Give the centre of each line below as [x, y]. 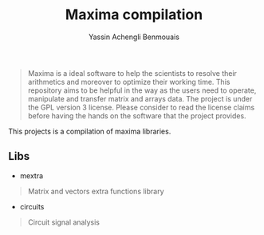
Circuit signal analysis [63, 222]
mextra [32, 175]
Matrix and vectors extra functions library [96, 191]
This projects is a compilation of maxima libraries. [90, 131]
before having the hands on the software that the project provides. [137, 116]
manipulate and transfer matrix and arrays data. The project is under [140, 98]
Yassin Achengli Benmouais [134, 37]
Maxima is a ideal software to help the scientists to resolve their [132, 73]
